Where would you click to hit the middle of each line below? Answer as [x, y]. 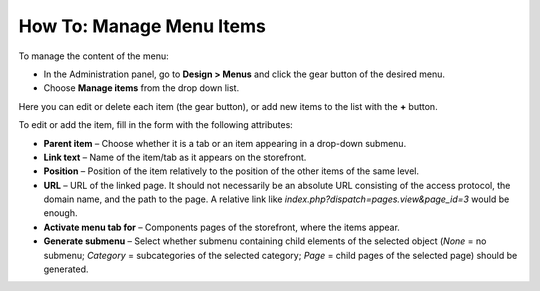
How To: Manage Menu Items [142, 26]
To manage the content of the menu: [93, 56]
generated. [66, 269]
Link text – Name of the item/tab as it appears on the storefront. [175, 157]
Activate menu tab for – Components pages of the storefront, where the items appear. [221, 227]
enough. [61, 213]
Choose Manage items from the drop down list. [141, 88]
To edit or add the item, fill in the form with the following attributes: [156, 125]
